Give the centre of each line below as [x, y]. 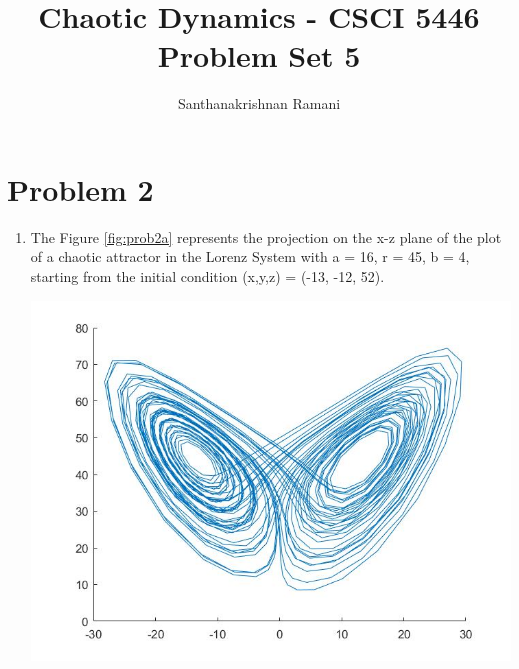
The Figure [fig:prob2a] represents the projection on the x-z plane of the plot [266, 236]
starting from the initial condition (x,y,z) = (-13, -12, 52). [207, 276]
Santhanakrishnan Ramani [259, 103]
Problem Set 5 [259, 55]
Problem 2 [80, 188]
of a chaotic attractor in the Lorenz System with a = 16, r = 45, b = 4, [250, 256]
